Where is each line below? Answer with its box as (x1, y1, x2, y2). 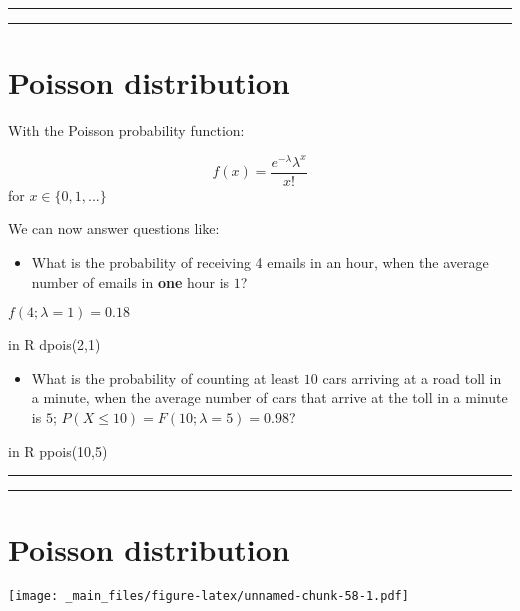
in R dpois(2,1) (8, 334, 101, 355)
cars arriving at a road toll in (322, 367, 502, 388)
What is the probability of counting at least (31, 367, 300, 388)
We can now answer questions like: (8, 218, 220, 239)
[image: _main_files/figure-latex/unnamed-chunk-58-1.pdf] (8, 589, 409, 604)
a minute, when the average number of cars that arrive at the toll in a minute (31, 387, 508, 408)
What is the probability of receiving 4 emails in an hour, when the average (31, 252, 489, 273)
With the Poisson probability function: (8, 120, 245, 141)
